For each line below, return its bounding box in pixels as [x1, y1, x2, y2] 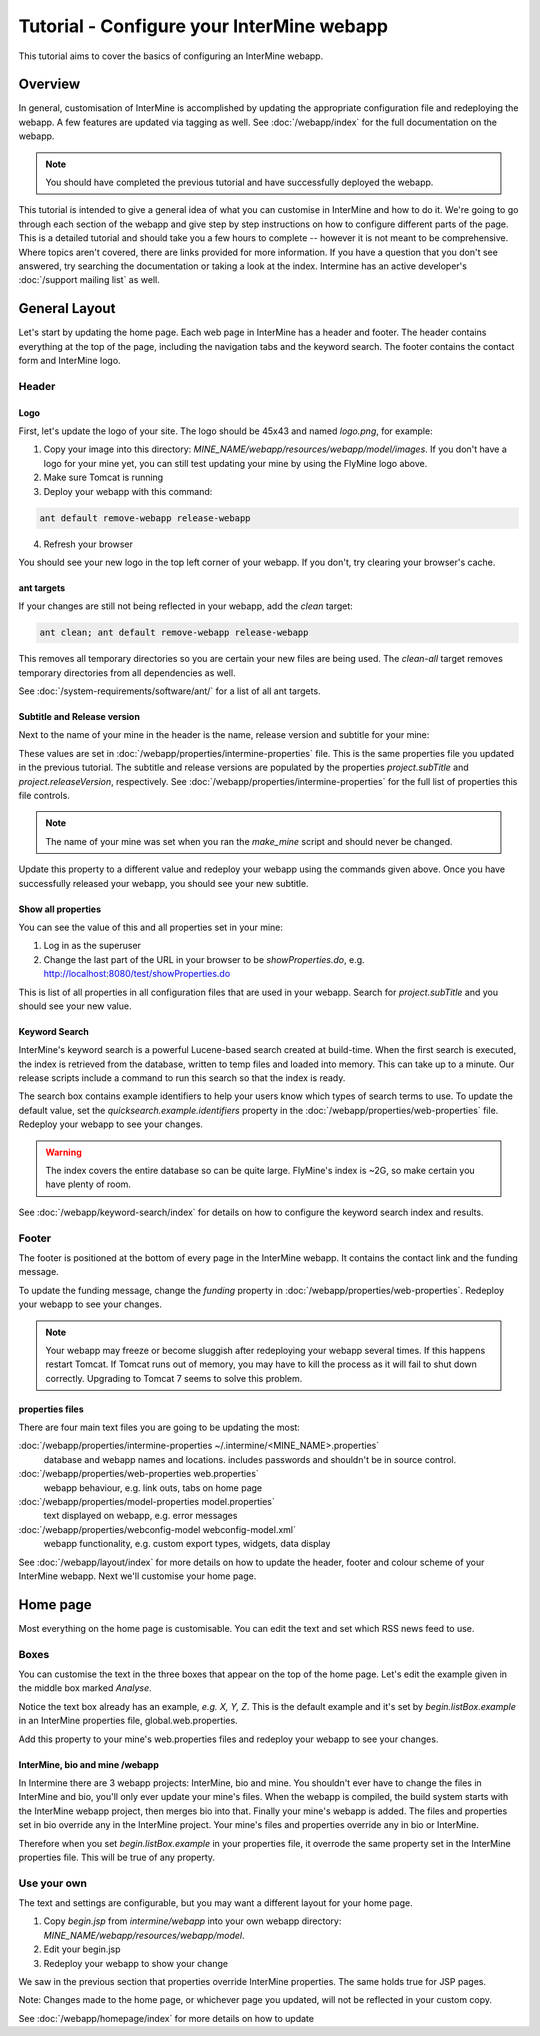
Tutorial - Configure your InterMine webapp [18, 15, 389, 37]
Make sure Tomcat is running [43, 471, 164, 484]
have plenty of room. [45, 1178, 132, 1190]
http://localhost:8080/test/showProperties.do [43, 968, 231, 980]
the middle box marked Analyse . [18, 1682, 152, 1694]
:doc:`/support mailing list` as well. [18, 274, 160, 286]
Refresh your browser [43, 538, 134, 550]
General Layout [18, 300, 116, 317]
